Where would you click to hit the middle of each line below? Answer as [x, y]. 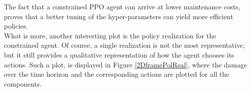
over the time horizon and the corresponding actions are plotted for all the [117, 74]
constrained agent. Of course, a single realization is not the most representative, [125, 45]
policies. [16, 26]
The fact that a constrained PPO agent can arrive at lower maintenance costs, [122, 6]
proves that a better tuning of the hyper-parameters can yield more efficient [119, 16]
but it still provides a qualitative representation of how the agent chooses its [119, 54]
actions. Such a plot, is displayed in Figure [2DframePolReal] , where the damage [125, 64]
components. [23, 83]
